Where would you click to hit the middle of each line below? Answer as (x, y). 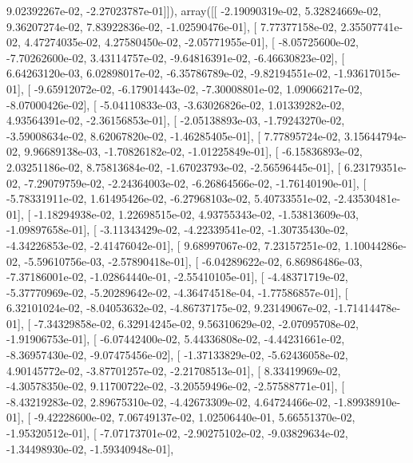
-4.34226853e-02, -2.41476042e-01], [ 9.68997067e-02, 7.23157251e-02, (174, 245)
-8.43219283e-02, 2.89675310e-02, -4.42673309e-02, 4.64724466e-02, (169, 401)
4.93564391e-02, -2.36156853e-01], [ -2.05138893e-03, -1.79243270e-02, (176, 120)
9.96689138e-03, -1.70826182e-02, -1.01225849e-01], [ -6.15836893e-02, (193, 151)
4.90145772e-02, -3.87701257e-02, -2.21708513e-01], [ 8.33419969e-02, (174, 370)
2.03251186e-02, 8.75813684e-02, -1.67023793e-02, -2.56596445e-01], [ (174, 166)
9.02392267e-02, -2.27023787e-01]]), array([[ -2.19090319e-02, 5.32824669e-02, (194, 10)
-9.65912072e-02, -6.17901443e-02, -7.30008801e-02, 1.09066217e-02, (198, 88)
